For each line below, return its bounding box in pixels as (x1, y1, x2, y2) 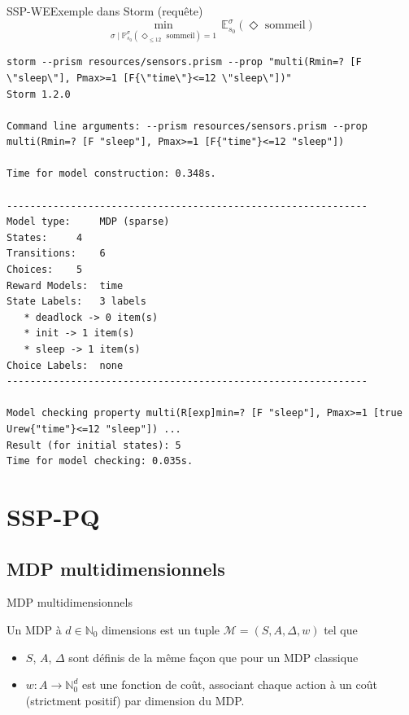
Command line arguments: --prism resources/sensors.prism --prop (7, 120, 368, 132)
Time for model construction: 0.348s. (7, 168, 216, 180)
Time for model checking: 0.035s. (7, 455, 194, 467)
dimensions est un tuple (102, 621, 220, 638)
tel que (324, 621, 358, 638)
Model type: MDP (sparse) (7, 216, 170, 228)
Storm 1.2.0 (7, 88, 71, 100)
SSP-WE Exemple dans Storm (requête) (7, 2, 203, 19)
